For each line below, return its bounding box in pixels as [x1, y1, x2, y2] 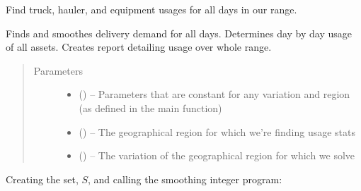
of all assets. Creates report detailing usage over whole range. [6, 39, 272, 54]
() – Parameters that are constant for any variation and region [79, 87, 350, 101]
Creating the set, [6, 171, 79, 186]
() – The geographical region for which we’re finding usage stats [79, 124, 356, 139]
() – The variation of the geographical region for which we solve [79, 148, 355, 163]
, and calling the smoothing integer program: [88, 171, 282, 186]
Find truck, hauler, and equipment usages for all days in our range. [6, 2, 297, 16]
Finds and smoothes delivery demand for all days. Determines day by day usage [6, 25, 353, 40]
